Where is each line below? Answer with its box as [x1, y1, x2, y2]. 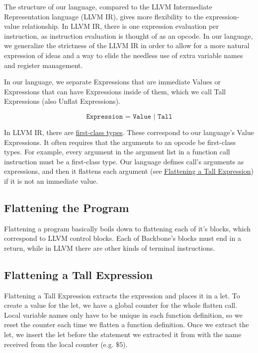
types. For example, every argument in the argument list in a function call [4, 146, 230, 157]
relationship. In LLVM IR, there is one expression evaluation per [22, 21, 219, 31]
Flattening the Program [4, 200, 129, 215]
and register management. [4, 60, 83, 70]
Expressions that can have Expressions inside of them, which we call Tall [4, 86, 226, 96]
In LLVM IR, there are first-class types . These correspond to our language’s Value [4, 127, 255, 137]
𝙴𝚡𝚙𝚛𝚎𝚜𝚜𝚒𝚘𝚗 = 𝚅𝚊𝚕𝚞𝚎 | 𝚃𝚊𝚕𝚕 [86, 113, 172, 120]
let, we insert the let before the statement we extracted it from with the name [4, 329, 242, 340]
